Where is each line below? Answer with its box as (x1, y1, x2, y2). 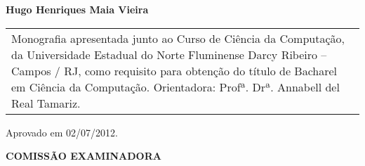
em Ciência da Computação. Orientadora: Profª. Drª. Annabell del (11, 78, 340, 95)
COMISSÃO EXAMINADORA (6, 148, 161, 163)
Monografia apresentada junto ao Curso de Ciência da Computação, (11, 30, 345, 46)
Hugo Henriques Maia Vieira (6, 2, 149, 16)
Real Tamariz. (11, 94, 81, 111)
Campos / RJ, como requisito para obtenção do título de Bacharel (11, 62, 338, 79)
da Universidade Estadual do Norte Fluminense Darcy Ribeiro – (11, 46, 327, 63)
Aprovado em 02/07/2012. (6, 124, 118, 139)
